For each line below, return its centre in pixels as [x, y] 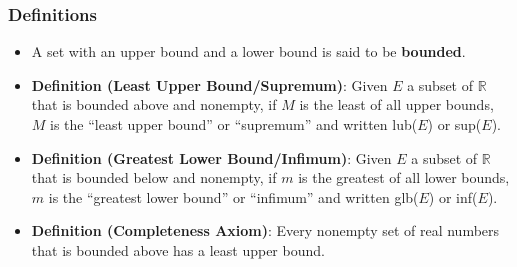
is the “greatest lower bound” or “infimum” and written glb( [233, 196]
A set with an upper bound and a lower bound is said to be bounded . [248, 51]
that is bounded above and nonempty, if [154, 104]
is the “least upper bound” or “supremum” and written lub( [234, 124]
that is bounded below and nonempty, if [154, 177]
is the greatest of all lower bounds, [404, 177]
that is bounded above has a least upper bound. [178, 249]
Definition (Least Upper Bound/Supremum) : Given [209, 84]
